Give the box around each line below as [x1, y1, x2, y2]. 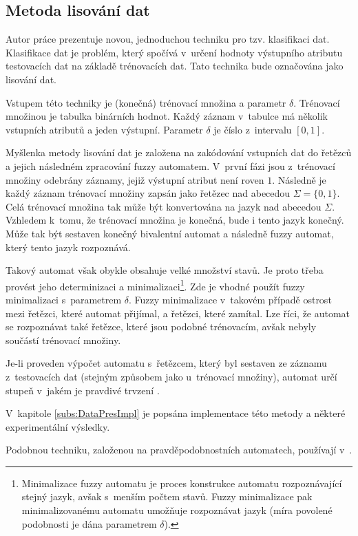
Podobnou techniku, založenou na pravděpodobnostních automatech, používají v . [6, 442, 352, 457]
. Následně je [272, 172, 326, 186]
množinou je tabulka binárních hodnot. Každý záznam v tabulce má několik [6, 109, 328, 123]
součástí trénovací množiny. [6, 332, 121, 347]
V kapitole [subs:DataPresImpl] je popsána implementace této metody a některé [6, 406, 346, 420]
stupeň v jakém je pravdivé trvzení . [6, 383, 160, 397]
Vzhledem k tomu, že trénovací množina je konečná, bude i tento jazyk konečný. [6, 213, 344, 227]
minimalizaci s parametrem [6, 292, 122, 306]
